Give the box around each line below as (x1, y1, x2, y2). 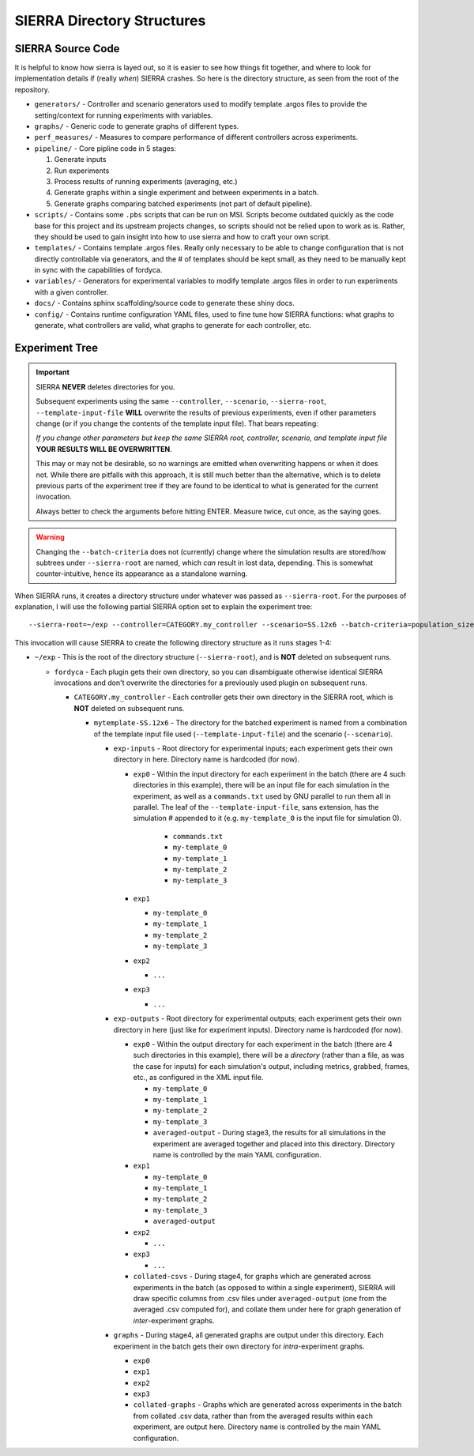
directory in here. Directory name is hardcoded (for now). (113, 754, 300, 764)
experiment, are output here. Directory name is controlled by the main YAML (133, 1422, 382, 1432)
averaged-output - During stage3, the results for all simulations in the (152, 1128, 386, 1138)
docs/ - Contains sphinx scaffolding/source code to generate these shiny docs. (34, 299, 295, 308)
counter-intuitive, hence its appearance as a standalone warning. (36, 569, 248, 578)
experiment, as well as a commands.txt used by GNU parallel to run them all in (133, 791, 391, 801)
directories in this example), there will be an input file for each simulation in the (133, 781, 390, 790)
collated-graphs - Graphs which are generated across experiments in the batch (133, 1400, 402, 1409)
